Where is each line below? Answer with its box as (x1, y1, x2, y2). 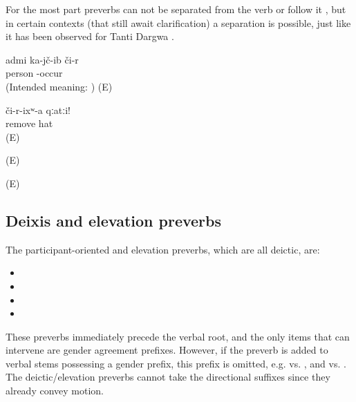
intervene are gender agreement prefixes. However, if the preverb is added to (6, 343, 328, 357)
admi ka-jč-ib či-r (6, 52, 79, 66)
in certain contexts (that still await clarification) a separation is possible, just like (6, 15, 351, 30)
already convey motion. (6, 383, 104, 398)
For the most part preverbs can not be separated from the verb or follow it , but (6, 2, 346, 16)
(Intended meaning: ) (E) (6, 79, 113, 93)
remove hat (6, 116, 53, 131)
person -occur (6, 66, 63, 80)
